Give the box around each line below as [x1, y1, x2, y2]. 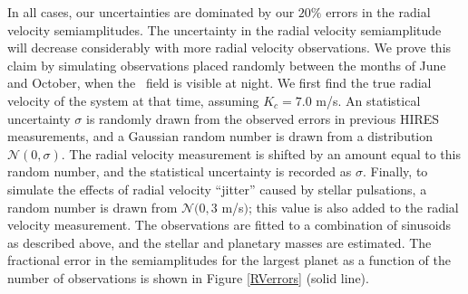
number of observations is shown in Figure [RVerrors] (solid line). [7, 268, 369, 287]
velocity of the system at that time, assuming [7, 90, 259, 109]
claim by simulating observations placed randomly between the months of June [7, 55, 446, 74]
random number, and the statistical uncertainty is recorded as [7, 162, 352, 181]
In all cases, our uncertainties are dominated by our [7, 3, 295, 21]
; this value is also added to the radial [249, 197, 459, 216]
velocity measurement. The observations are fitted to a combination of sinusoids [7, 215, 451, 234]
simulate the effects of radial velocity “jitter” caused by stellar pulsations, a [7, 179, 427, 198]
